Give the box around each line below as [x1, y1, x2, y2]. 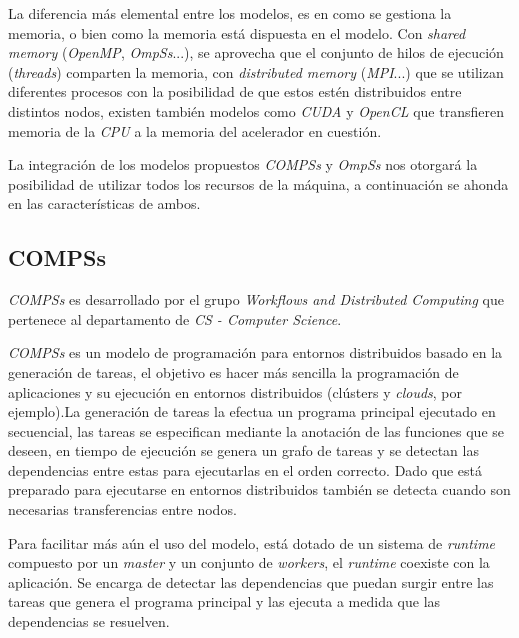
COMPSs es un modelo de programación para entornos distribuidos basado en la [8, 342, 503, 363]
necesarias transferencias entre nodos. [8, 499, 237, 520]
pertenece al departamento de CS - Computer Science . [8, 308, 342, 329]
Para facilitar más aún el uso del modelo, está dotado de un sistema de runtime [8, 532, 496, 553]
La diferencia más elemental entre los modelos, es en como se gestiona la [8, 3, 452, 23]
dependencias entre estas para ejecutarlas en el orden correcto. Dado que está [8, 459, 483, 480]
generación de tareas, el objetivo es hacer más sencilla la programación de [8, 361, 459, 382]
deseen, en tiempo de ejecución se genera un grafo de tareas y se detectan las [8, 440, 479, 461]
